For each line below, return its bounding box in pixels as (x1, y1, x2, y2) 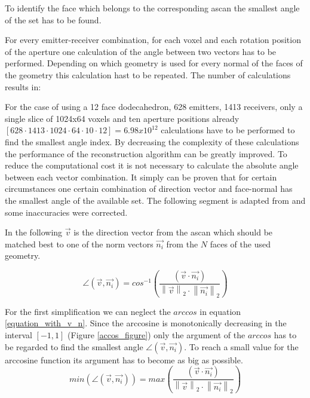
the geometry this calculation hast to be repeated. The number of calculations (5, 68, 291, 81)
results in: (5, 80, 41, 93)
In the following (5, 226, 63, 238)
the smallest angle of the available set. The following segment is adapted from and (5, 194, 306, 206)
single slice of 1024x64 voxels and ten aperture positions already (5, 112, 240, 124)
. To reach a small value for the (184, 340, 299, 353)
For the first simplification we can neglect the (5, 305, 171, 317)
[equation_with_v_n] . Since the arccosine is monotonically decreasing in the (5, 317, 287, 329)
